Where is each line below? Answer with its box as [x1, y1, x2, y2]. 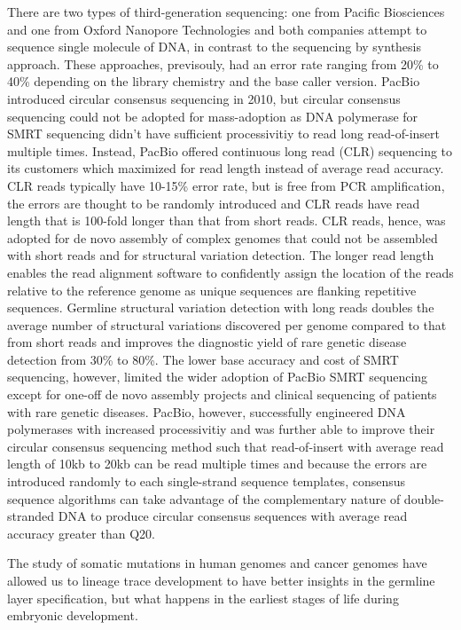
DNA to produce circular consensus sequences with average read [58, 507, 408, 525]
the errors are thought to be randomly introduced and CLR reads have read [7, 193, 420, 212]
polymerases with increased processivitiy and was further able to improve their [7, 420, 435, 438]
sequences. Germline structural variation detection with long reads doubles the [7, 298, 434, 317]
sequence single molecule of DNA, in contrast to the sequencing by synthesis [7, 37, 421, 56]
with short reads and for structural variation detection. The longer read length [7, 246, 434, 264]
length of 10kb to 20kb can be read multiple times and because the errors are [7, 454, 427, 473]
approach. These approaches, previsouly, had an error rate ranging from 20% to [7, 54, 439, 73]
